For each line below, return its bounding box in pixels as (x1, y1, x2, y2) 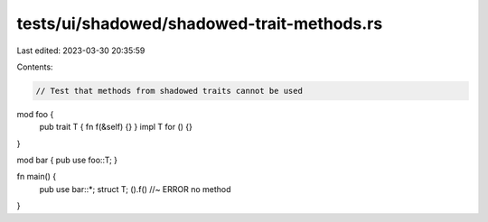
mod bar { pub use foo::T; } (16, 154, 117, 166)
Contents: (16, 61, 53, 72)
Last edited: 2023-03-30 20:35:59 (16, 45, 145, 56)
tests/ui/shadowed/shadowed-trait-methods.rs (16, 14, 383, 33)
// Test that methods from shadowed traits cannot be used (35, 86, 303, 96)
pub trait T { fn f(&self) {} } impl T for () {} (39, 122, 193, 133)
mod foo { (16, 108, 54, 119)
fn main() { (16, 171, 57, 182)
